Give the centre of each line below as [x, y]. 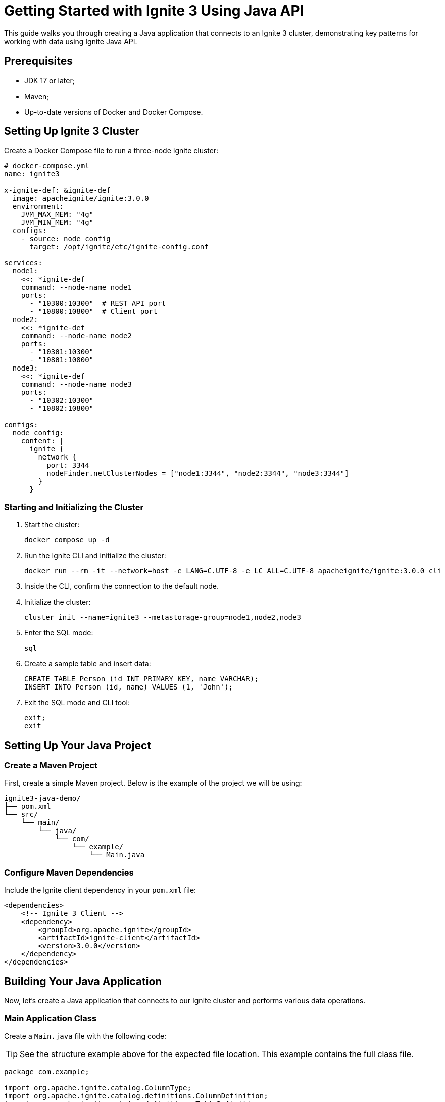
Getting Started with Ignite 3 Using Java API [154, 11]
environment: [38, 206]
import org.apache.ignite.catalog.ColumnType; [98, 1088]
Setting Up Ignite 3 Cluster [72, 131]
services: [23, 263]
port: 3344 [68, 465]
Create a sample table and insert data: [88, 664]
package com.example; [47, 1071]
